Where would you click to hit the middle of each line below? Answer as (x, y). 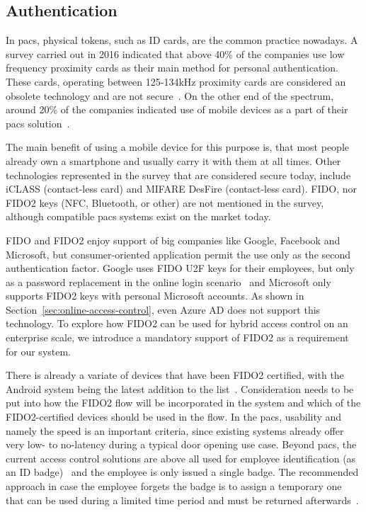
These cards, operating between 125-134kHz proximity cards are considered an (176, 81)
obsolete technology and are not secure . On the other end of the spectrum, (170, 95)
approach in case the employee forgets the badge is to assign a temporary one (174, 486)
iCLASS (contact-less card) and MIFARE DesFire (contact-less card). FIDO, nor (181, 189)
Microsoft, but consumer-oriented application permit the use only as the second (178, 254)
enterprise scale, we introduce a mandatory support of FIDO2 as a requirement (177, 337)
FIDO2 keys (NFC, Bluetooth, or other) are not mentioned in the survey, (165, 202)
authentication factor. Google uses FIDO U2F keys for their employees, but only (180, 268)
